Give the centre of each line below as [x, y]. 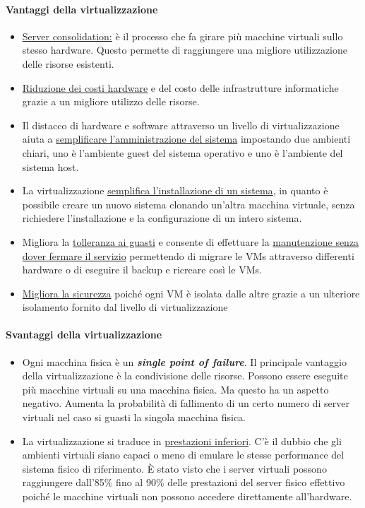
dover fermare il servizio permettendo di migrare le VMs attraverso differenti [188, 255]
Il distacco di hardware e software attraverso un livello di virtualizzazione [181, 125]
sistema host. [50, 166]
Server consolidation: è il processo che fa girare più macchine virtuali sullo [182, 36]
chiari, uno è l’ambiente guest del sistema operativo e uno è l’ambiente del [182, 152]
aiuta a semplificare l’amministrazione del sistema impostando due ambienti [186, 139]
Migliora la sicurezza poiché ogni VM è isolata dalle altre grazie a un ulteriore [191, 293]
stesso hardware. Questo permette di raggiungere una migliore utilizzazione [185, 50]
